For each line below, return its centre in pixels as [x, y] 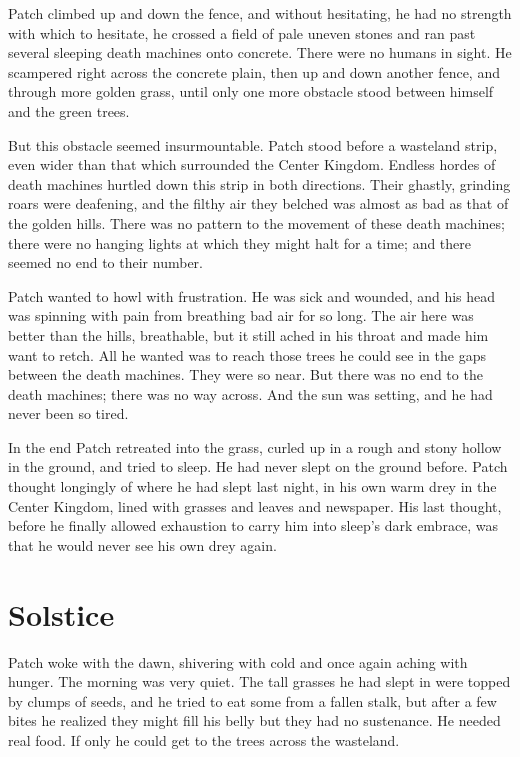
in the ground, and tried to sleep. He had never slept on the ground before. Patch [258, 466]
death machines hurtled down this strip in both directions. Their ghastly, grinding [259, 183]
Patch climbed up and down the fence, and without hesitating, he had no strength [260, 13]
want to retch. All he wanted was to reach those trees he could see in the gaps [247, 354]
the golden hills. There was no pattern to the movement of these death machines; [256, 222]
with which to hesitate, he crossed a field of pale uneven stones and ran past [242, 32]
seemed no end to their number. [105, 262]
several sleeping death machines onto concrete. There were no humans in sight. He [260, 52]
